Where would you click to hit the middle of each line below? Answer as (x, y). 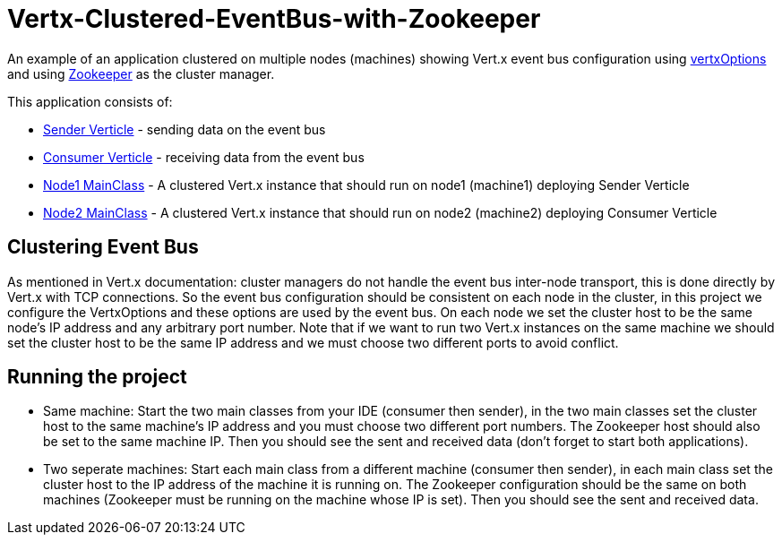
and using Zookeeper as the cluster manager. (141, 73)
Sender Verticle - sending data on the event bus (185, 129)
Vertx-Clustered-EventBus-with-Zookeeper (274, 19)
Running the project (97, 377)
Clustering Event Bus (103, 247)
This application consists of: (90, 101)
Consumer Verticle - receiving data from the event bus (204, 157)
